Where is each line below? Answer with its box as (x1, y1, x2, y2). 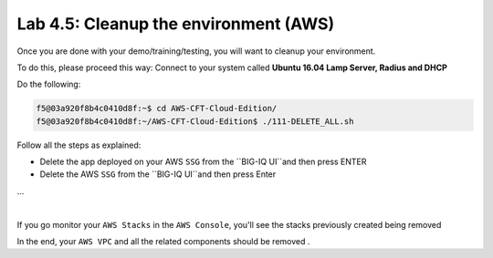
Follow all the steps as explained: (16, 139, 142, 150)
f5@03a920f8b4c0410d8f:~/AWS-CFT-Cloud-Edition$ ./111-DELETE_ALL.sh (36, 116, 354, 127)
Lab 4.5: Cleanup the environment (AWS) (16, 14, 335, 34)
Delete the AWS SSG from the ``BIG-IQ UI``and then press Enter (39, 169, 277, 180)
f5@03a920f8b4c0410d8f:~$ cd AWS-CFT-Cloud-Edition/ (36, 103, 278, 114)
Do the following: (16, 78, 81, 90)
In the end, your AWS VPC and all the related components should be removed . (16, 236, 310, 247)
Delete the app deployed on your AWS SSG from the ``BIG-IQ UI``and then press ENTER (39, 156, 367, 168)
